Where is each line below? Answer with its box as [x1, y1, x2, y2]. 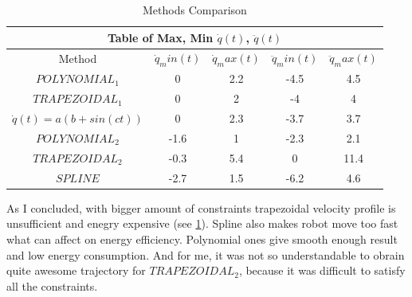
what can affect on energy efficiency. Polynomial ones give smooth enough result [6, 230, 398, 247]
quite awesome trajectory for [6, 262, 146, 279]
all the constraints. [6, 277, 98, 294]
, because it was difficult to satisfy [238, 262, 406, 279]
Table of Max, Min [107, 29, 214, 45]
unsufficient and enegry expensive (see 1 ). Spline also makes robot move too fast [6, 215, 398, 232]
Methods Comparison [143, 2, 247, 18]
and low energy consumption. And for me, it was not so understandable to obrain [6, 246, 405, 263]
